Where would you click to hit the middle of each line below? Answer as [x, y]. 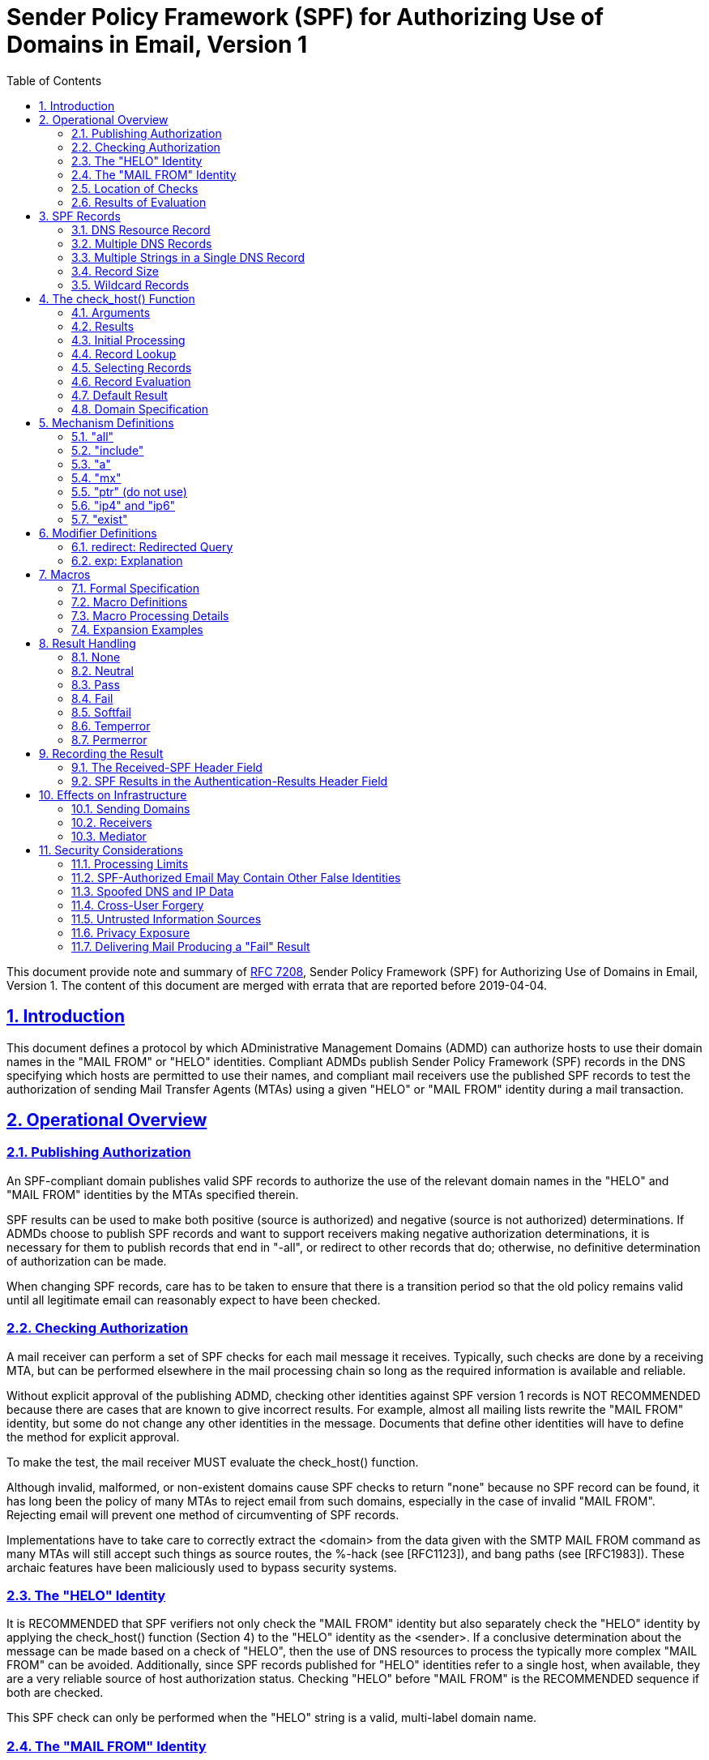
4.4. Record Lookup [124, 353]
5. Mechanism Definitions [107, 422]
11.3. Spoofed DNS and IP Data [153, 891]
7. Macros [65, 574]
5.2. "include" [108, 450]
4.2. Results [103, 326]
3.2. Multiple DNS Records [142, 243]
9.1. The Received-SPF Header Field [167, 767]
